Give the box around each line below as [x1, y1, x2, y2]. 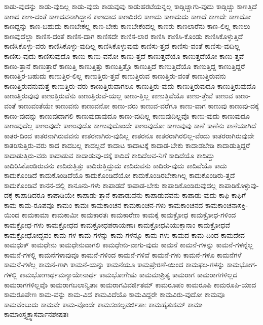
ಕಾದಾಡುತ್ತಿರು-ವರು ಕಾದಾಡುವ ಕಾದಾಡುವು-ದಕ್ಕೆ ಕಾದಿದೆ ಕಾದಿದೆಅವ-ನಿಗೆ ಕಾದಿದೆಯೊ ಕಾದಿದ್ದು [4, 150, 215, 160]
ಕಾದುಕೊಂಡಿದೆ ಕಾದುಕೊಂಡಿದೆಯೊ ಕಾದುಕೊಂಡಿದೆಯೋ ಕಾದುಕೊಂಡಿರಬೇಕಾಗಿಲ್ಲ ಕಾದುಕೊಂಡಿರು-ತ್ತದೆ [4, 170, 235, 180]
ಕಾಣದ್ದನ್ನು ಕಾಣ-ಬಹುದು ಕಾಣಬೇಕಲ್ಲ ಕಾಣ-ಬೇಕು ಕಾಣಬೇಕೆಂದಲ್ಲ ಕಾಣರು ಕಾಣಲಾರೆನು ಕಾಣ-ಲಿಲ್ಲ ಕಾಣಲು [4, 21, 250, 31]
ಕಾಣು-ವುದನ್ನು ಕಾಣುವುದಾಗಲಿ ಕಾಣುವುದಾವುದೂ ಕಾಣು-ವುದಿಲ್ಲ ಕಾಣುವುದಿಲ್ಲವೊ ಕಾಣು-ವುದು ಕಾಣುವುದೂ [4, 110, 250, 121]
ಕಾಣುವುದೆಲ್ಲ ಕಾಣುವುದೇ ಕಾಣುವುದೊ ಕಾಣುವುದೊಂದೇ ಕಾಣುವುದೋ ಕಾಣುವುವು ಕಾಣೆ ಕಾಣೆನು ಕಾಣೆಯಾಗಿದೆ [4, 120, 256, 131]
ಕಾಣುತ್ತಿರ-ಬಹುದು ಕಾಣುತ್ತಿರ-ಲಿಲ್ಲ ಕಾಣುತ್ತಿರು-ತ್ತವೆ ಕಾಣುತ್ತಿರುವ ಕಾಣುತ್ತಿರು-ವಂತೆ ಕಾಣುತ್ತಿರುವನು [4, 70, 226, 81]
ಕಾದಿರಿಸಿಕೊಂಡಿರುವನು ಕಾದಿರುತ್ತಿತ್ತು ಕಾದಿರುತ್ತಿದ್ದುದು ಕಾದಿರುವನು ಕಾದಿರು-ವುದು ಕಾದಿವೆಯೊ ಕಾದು [4, 160, 227, 170]
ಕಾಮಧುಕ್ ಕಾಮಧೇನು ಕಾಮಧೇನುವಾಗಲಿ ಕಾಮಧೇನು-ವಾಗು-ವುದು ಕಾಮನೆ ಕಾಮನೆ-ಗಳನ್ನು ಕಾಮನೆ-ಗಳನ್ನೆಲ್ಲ [4, 239, 253, 250]
